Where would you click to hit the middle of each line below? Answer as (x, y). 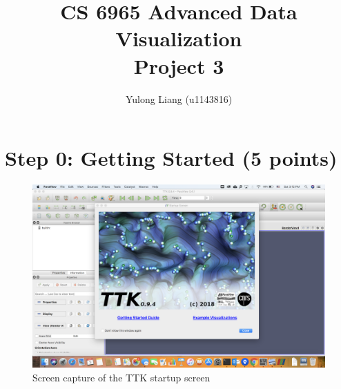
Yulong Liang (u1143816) (179, 98)
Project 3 (179, 65)
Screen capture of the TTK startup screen (121, 377)
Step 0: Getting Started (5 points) (171, 158)
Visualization (179, 38)
